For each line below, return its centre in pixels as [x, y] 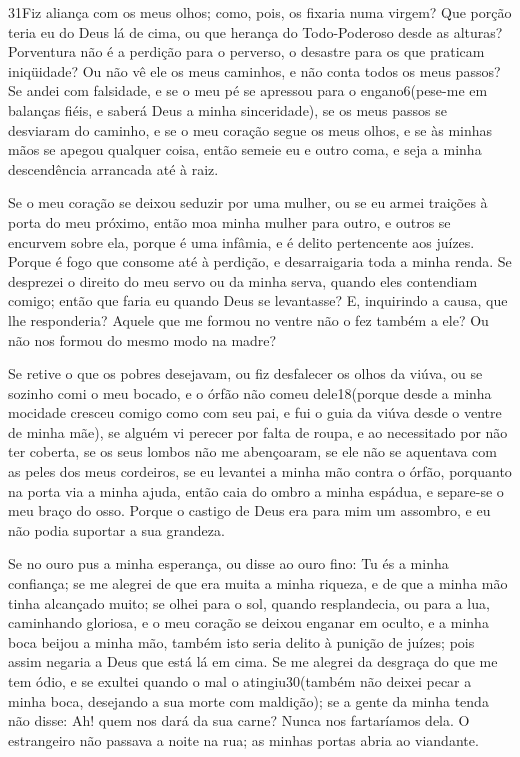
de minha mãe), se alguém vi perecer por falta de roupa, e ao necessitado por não [258, 431]
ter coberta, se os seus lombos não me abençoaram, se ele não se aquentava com [252, 451]
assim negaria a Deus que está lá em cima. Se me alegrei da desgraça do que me [253, 661]
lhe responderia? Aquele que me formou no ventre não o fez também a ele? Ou [248, 319]
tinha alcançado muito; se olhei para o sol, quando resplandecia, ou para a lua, [249, 602]
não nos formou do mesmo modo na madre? [142, 339]
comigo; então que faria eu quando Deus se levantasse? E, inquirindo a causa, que [258, 300]
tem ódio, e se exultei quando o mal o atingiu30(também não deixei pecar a [240, 681]
